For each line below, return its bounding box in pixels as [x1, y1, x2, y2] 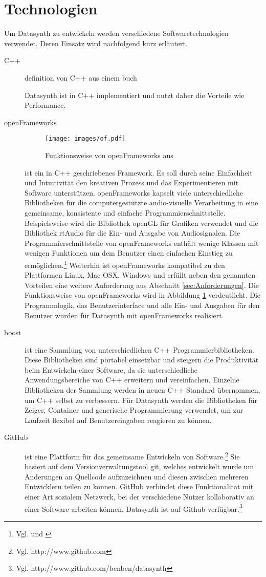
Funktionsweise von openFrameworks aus [45, 149, 173, 160]
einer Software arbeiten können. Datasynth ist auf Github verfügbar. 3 [25, 502, 242, 514]
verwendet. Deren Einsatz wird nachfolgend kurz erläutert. [4, 37, 188, 48]
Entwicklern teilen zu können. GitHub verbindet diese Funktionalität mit [25, 481, 254, 492]
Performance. [25, 100, 66, 110]
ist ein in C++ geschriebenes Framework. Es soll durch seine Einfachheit [25, 167, 253, 178]
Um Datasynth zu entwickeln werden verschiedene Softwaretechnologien [4, 28, 229, 39]
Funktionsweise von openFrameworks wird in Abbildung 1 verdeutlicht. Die [25, 290, 261, 300]
